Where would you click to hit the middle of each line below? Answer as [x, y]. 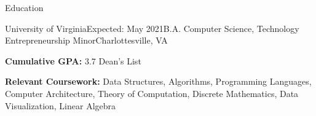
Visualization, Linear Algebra [61, 105]
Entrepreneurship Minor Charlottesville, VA [86, 40]
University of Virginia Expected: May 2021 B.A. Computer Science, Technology [152, 28]
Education [24, 7]
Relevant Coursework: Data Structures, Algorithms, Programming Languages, [158, 81]
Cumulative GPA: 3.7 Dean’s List [73, 60]
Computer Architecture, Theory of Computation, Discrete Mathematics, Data [152, 93]
